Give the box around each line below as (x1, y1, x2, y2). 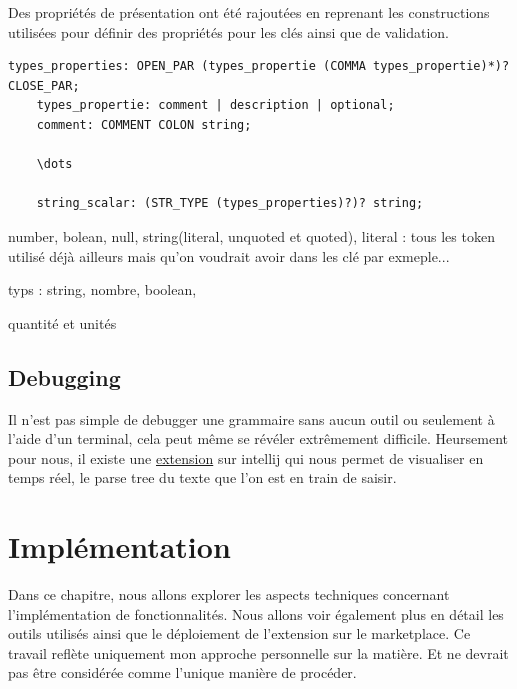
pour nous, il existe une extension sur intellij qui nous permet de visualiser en (8, 447, 484, 468)
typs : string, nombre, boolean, (8, 279, 197, 300)
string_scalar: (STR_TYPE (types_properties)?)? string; (36, 196, 424, 211)
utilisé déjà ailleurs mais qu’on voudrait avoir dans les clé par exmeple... (8, 245, 450, 266)
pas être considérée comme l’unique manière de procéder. (8, 662, 357, 683)
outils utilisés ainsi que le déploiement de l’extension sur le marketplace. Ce (8, 623, 471, 644)
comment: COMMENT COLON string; (36, 117, 252, 132)
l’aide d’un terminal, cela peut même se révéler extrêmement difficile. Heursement (8, 428, 508, 449)
